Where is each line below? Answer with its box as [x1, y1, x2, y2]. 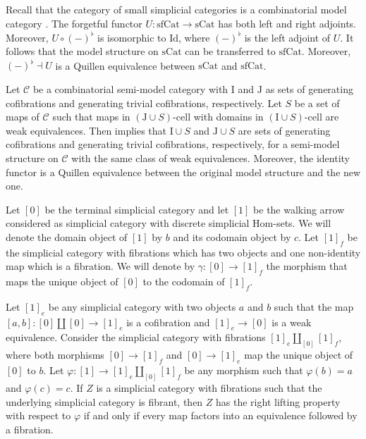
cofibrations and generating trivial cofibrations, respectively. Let [6, 95, 282, 110]
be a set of [294, 95, 340, 110]
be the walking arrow [253, 202, 345, 216]
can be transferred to [185, 44, 276, 58]
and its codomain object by [173, 229, 291, 244]
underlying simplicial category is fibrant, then [6, 394, 203, 409]
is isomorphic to [97, 30, 166, 44]
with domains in [193, 109, 264, 124]
